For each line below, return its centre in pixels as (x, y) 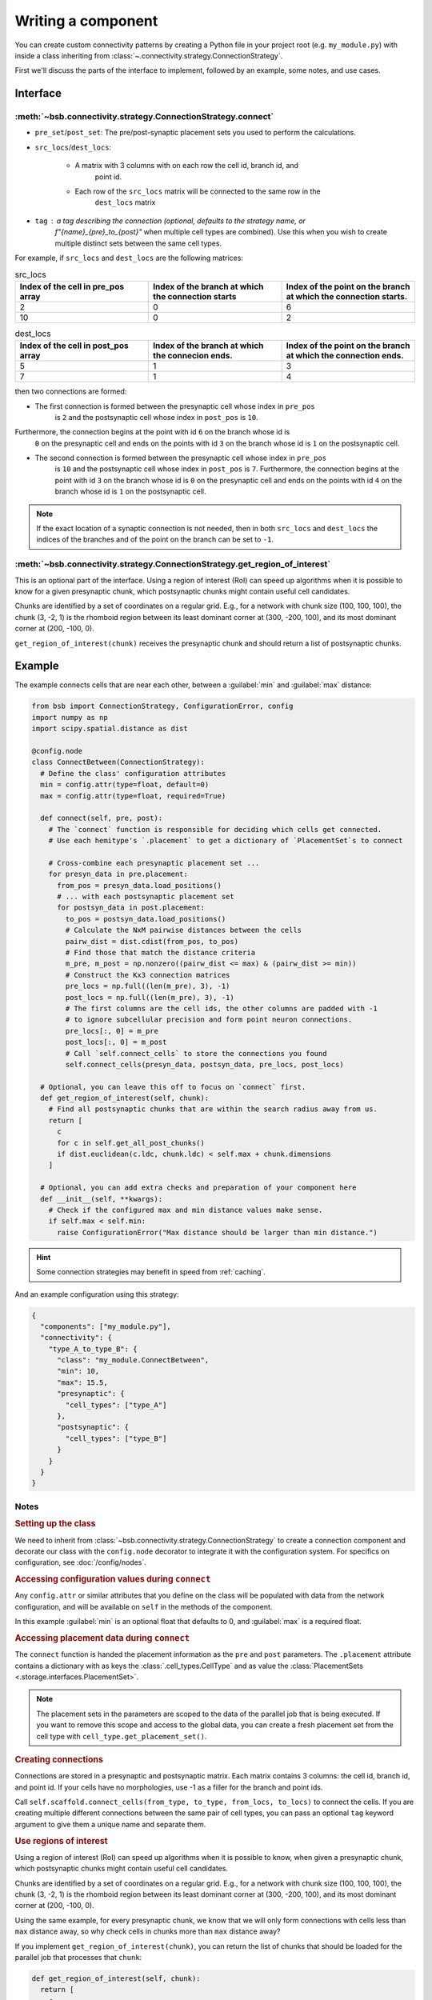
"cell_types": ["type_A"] (116, 1405)
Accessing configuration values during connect (113, 1579)
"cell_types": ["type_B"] (116, 1438)
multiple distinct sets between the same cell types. (138, 243)
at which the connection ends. (345, 356)
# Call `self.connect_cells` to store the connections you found (196, 1053)
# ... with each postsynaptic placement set (146, 897)
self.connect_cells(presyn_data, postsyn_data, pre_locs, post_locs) (204, 1064)
